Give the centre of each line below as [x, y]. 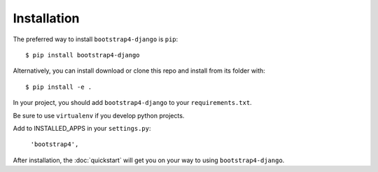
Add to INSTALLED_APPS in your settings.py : [82, 128]
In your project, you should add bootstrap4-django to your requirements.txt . [132, 103]
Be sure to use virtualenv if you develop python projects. [99, 115]
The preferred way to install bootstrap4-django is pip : [96, 39]
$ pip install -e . [59, 87]
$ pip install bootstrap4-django [83, 55]
